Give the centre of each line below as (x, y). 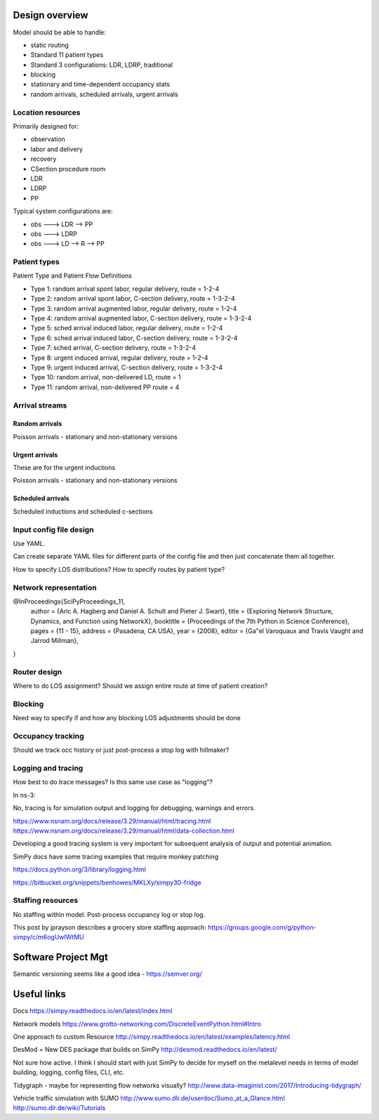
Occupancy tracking (48, 736)
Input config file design (53, 529)
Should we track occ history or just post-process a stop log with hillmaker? (121, 750)
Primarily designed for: (46, 126)
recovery (44, 159)
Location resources (47, 112)
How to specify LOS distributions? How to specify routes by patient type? (119, 569)
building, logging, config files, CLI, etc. (69, 1072)
